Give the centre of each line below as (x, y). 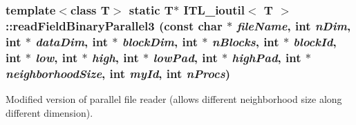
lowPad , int (185, 57)
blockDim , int (160, 41)
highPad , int (266, 57)
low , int (57, 57)
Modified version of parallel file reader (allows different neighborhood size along (174, 98)
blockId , (315, 41)
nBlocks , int (245, 41)
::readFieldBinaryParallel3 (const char (114, 25)
